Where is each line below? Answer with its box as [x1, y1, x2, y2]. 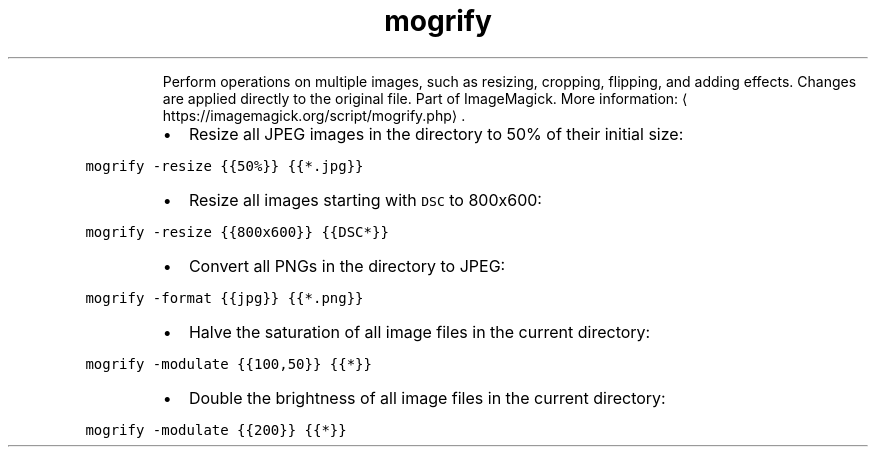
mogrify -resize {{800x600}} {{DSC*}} [85, 223, 389, 240]
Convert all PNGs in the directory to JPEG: [188, 255, 506, 276]
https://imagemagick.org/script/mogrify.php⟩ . [162, 106, 466, 124]
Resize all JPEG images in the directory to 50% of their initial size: [188, 123, 684, 144]
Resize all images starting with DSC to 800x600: [188, 189, 542, 210]
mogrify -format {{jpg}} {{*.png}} [85, 289, 364, 306]
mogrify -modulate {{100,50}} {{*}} [85, 355, 372, 372]
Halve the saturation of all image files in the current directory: [188, 321, 651, 342]
